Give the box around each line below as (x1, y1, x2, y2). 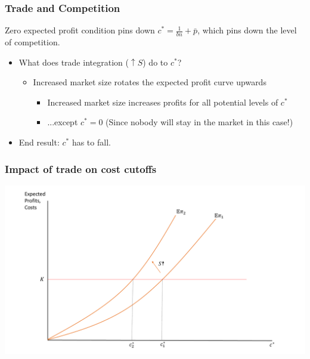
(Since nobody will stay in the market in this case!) (106, 116, 293, 128)
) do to (142, 55, 168, 68)
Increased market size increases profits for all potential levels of (47, 95, 278, 108)
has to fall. (72, 136, 111, 148)
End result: (18, 136, 60, 148)
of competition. (5, 36, 60, 48)
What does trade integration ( (18, 55, 129, 68)
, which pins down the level (197, 24, 297, 36)
